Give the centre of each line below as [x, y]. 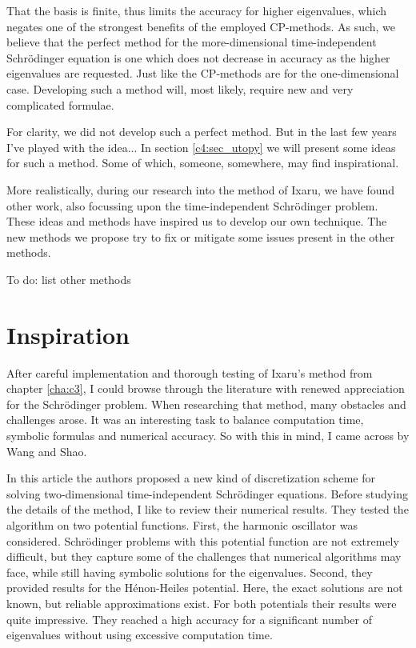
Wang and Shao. [47, 451]
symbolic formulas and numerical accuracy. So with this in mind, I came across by [208, 435]
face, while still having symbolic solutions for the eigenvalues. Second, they [190, 572]
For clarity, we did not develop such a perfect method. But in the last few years [202, 132]
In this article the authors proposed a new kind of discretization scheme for [191, 478]
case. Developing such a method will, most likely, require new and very [180, 88]
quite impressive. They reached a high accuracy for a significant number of [189, 619]
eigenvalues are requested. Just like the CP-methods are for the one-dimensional [203, 73]
